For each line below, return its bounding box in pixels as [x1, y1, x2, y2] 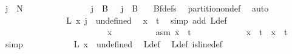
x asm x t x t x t [107, 25, 288, 38]
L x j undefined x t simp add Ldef [66, 13, 227, 26]
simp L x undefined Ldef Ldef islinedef [5, 37, 222, 50]
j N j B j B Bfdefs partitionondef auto [5, 2, 269, 14]
